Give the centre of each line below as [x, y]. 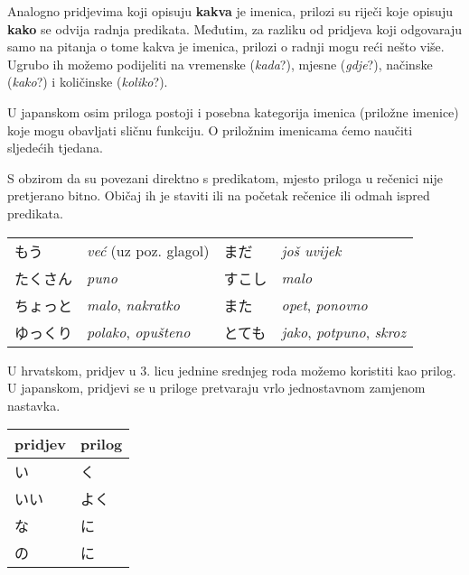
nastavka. [34, 405]
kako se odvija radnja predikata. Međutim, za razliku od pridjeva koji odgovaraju [234, 28]
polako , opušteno [139, 332]
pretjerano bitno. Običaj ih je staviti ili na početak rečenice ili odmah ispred [219, 195]
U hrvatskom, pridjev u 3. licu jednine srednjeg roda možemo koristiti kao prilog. [232, 370]
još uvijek [311, 251]
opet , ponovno [324, 305]
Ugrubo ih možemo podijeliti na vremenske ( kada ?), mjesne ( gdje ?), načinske [220, 64]
